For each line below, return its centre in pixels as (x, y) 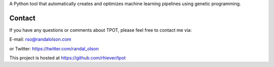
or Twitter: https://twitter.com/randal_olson (54, 48)
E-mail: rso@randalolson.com (40, 39)
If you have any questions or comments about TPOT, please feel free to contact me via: (101, 30)
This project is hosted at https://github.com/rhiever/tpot (68, 58)
